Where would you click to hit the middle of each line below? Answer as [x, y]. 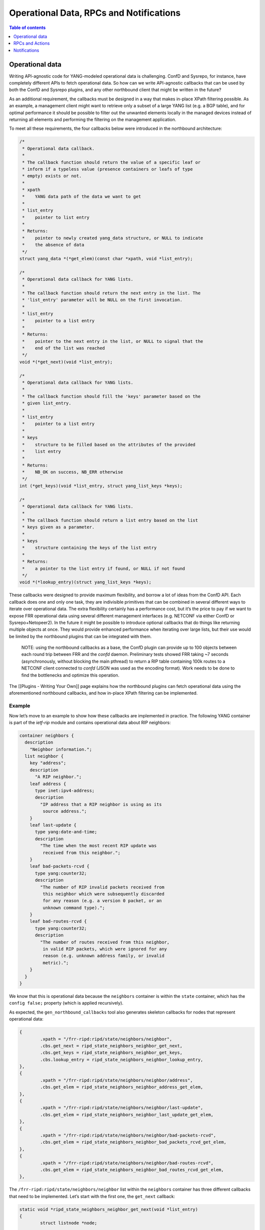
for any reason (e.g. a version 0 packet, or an [102, 901]
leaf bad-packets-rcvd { [60, 866]
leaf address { [48, 784]
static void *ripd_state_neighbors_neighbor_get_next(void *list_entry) [109, 1209]
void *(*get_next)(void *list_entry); [66, 362]
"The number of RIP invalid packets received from [102, 887]
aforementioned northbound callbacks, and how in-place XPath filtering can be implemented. [104, 693]
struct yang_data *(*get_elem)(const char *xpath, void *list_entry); [106, 259]
